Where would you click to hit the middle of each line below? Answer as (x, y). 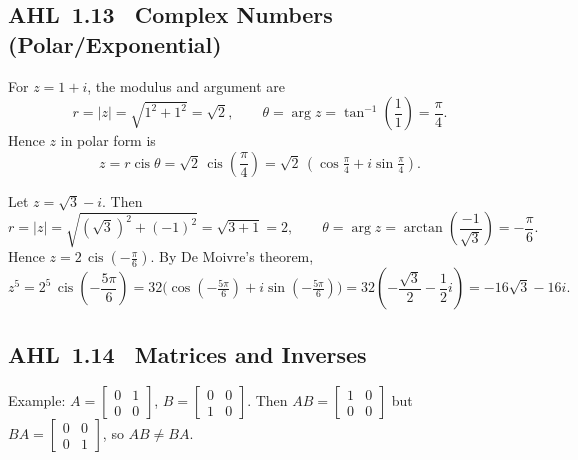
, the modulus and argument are (186, 85)
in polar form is (108, 140)
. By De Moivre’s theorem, (232, 256)
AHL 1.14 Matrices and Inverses (187, 353)
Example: (37, 400)
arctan (423, 228)
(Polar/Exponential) (115, 43)
